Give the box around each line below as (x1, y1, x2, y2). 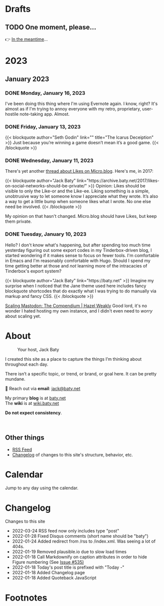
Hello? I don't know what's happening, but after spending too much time (5, 242, 151, 248)
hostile (5, 111, 19, 117)
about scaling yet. (5, 313, 41, 319)
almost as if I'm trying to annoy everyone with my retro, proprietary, (5, 105, 141, 111)
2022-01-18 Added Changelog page (12, 570, 85, 576)
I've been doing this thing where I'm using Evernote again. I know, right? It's (5, 101, 158, 106)
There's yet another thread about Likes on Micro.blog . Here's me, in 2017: (5, 168, 154, 174)
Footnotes (5, 592, 47, 603)
